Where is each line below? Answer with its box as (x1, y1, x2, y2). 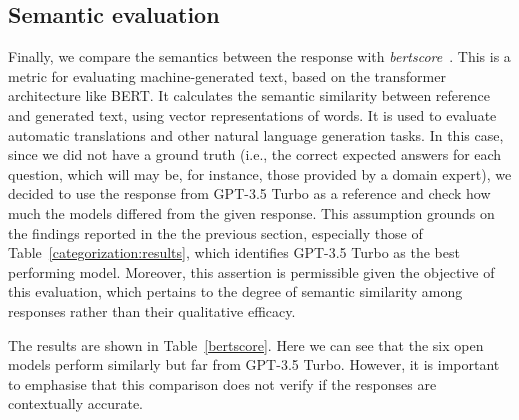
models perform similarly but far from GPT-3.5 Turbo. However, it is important (8, 354, 500, 375)
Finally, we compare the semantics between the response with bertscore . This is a (8, 46, 511, 67)
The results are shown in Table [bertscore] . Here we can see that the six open (8, 334, 484, 355)
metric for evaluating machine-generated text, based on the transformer (8, 65, 446, 86)
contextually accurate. (8, 393, 143, 414)
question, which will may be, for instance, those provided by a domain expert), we (8, 163, 512, 184)
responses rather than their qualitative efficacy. (8, 300, 296, 321)
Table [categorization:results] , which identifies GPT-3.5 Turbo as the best (8, 242, 460, 263)
